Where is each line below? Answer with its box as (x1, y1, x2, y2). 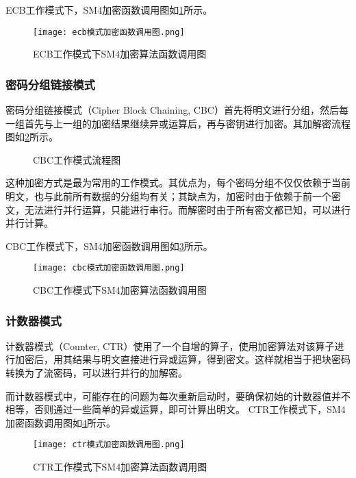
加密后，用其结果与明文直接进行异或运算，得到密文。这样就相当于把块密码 (14, 352, 351, 366)
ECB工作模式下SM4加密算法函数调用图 (33, 47, 207, 61)
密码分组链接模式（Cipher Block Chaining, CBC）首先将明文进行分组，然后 (5, 103, 339, 117)
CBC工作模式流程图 (33, 152, 121, 166)
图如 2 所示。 (5, 129, 58, 144)
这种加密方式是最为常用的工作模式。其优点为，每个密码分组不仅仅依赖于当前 (5, 175, 351, 190)
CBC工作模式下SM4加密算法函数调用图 (33, 283, 207, 297)
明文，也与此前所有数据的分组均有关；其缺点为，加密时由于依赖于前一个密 (5, 189, 341, 203)
